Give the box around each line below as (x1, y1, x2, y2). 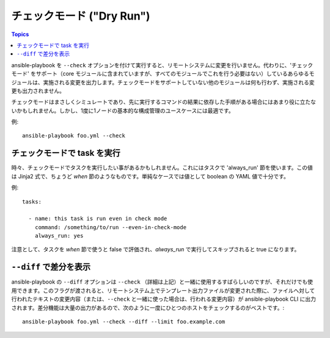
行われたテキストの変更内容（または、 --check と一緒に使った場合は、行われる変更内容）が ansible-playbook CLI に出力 (11, 295, 316, 303)
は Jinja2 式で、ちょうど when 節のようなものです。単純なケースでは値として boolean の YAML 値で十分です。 (11, 172, 290, 180)
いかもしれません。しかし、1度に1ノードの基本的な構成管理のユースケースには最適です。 (11, 107, 235, 114)
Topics (11, 31, 29, 38)
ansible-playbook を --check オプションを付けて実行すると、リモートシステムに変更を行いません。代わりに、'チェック (11, 61, 313, 68)
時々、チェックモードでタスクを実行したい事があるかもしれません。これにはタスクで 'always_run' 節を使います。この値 (11, 164, 313, 171)
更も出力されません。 (11, 87, 65, 94)
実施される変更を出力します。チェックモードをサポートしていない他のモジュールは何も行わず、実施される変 (43, 78, 315, 86)
